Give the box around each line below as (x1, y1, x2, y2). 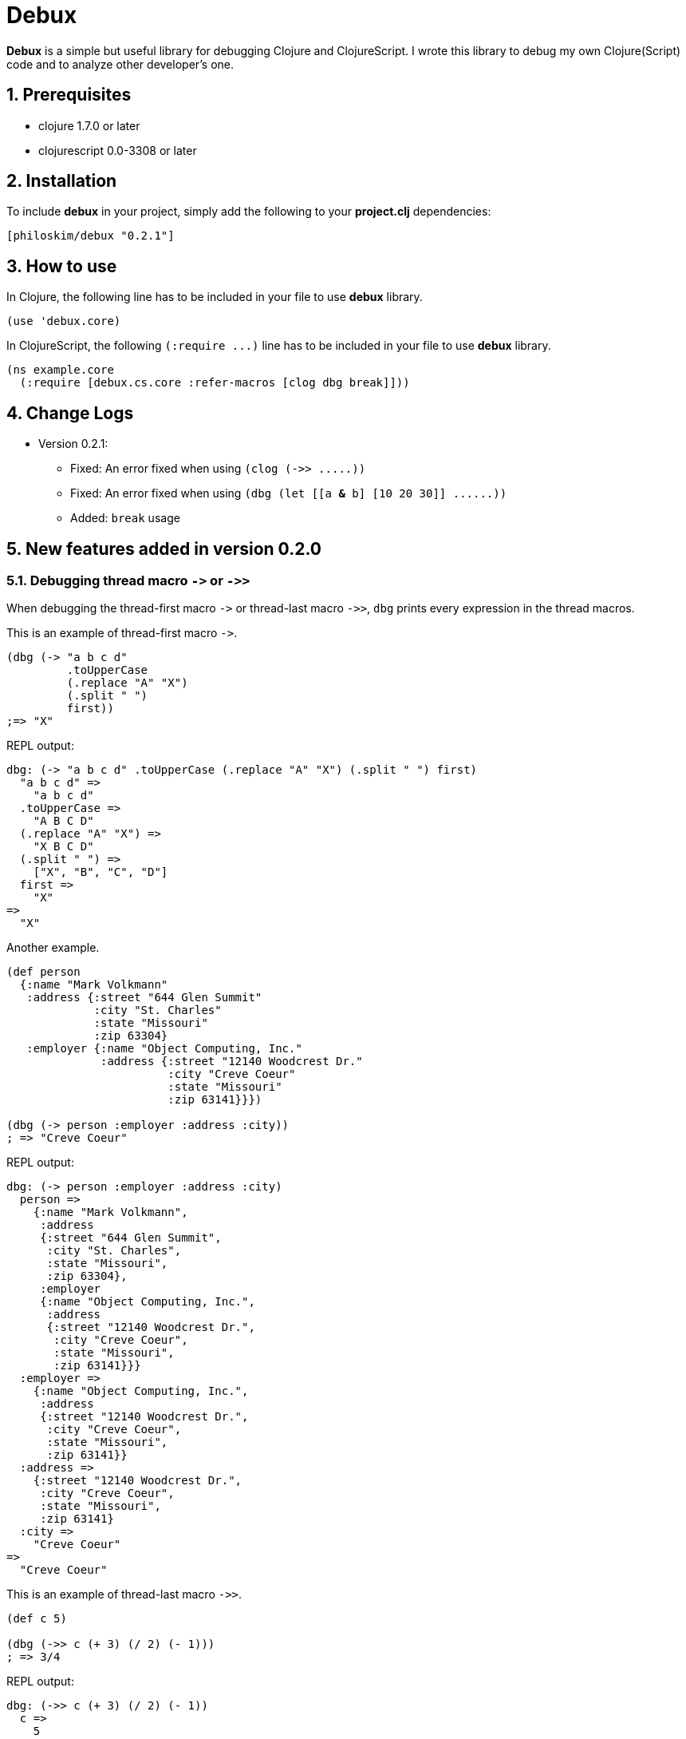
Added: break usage (70, 511, 180, 525)
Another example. (6, 941, 100, 955)
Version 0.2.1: (38, 437, 108, 451)
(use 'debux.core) (6, 315, 121, 328)
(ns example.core (6, 363, 114, 377)
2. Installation (6, 171, 117, 192)
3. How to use (6, 256, 117, 276)
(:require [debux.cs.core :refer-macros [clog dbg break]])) (19, 376, 410, 390)
